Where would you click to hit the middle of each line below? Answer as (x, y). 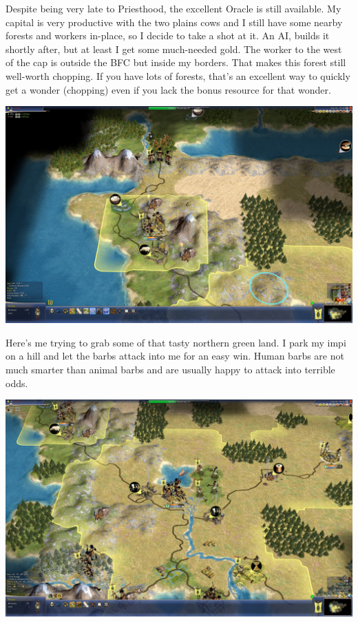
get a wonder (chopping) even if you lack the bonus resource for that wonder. (168, 89)
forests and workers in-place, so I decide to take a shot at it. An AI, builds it (168, 35)
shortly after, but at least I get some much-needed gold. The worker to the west (174, 49)
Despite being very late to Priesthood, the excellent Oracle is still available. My (173, 8)
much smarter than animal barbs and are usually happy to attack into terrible (170, 369)
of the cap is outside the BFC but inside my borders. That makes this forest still (176, 62)
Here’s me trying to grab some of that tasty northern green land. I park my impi (176, 342)
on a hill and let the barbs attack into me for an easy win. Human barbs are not (175, 356)
